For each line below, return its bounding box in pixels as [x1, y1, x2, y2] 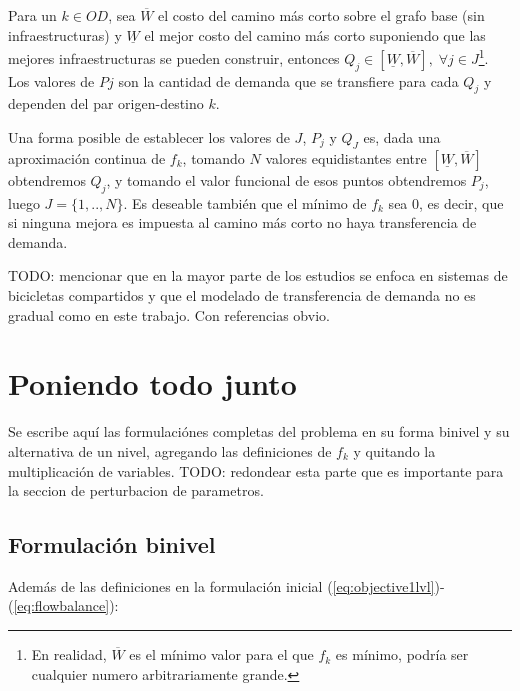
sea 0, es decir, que [388, 192, 504, 213]
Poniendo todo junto [8, 363, 297, 404]
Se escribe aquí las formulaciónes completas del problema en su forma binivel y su [8, 421, 510, 442]
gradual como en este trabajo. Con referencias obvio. [8, 304, 330, 325]
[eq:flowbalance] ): [13, 595, 119, 616]
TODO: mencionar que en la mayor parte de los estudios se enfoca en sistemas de [8, 265, 508, 286]
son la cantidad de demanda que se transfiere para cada [118, 70, 459, 91]
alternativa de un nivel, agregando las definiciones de [8, 440, 332, 461]
